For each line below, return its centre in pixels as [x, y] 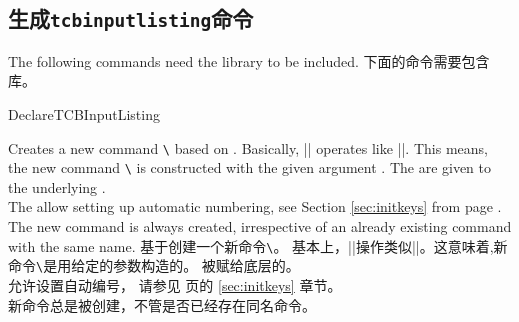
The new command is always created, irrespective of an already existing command [260, 226]
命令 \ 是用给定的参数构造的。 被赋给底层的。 [154, 265]
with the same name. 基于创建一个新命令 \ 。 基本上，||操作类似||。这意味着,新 [258, 245]
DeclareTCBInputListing [84, 113]
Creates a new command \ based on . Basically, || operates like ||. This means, [248, 147]
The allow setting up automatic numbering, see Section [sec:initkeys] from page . [255, 206]
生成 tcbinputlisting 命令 [131, 18]
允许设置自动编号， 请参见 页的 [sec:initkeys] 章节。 [175, 284]
